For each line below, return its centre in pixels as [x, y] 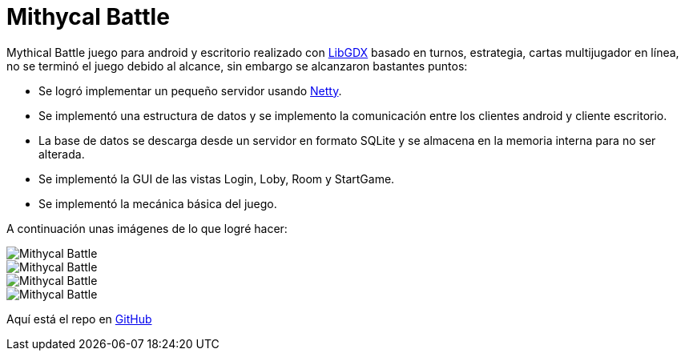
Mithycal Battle [88, 17]
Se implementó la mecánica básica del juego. [158, 203]
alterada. [62, 154]
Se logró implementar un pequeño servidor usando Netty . [190, 90]
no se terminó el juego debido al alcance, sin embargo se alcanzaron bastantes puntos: [237, 66]
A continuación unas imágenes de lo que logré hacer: [147, 228]
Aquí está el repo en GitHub [79, 319]
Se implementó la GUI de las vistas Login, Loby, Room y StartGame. [217, 178]
